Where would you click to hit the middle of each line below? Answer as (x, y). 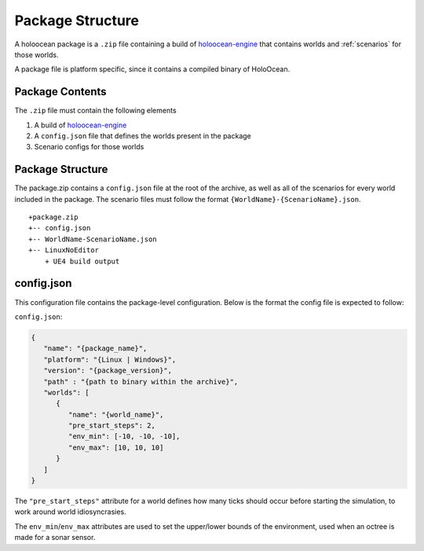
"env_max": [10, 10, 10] (116, 447)
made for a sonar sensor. (55, 538)
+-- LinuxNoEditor (64, 250)
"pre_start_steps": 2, (112, 426)
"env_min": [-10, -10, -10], (124, 437)
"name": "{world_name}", (116, 414)
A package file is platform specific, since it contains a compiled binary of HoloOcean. (152, 69)
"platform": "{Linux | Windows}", (110, 359)
